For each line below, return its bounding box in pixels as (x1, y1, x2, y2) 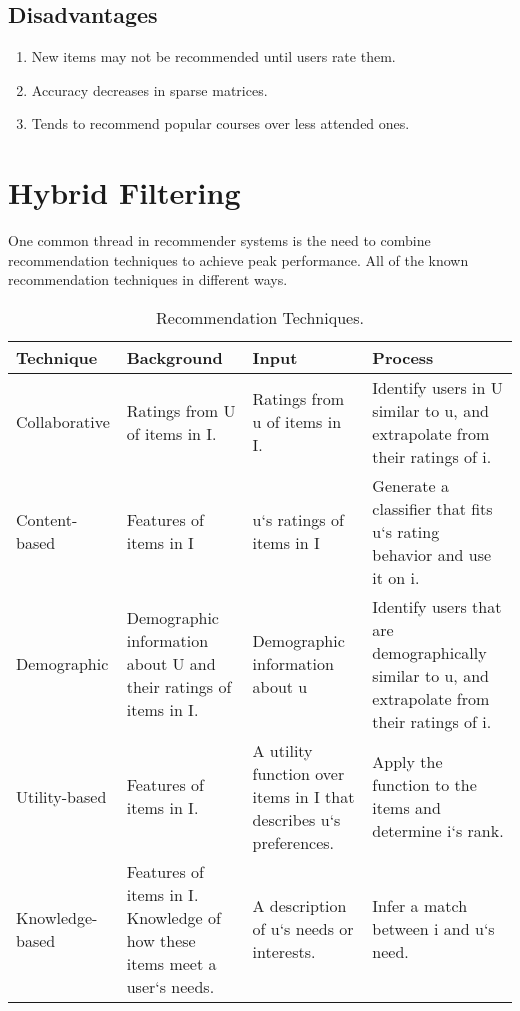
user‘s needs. (126, 974, 215, 998)
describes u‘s (252, 807, 341, 831)
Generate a (372, 473, 449, 497)
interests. (252, 940, 316, 964)
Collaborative (16, 410, 110, 434)
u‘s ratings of (252, 508, 344, 532)
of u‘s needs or (252, 917, 354, 941)
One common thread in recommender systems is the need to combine (8, 230, 431, 251)
